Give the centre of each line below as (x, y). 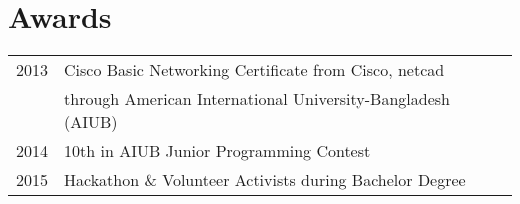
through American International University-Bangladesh (257, 99)
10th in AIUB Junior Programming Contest (217, 151)
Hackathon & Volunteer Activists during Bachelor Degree (265, 180)
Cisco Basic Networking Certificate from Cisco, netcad (254, 70)
